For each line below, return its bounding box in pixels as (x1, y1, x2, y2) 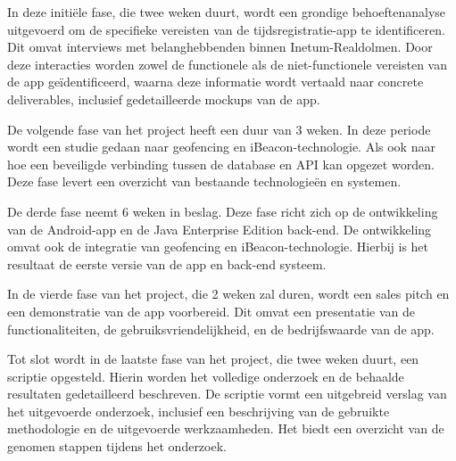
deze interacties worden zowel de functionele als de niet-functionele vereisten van (7, 54, 448, 73)
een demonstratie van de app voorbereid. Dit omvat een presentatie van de (7, 301, 416, 320)
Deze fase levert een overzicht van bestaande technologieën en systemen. (7, 172, 402, 191)
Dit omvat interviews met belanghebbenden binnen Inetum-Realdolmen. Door (7, 37, 433, 56)
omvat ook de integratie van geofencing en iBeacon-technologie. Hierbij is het (7, 237, 429, 256)
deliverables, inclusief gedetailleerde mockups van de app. (7, 89, 320, 108)
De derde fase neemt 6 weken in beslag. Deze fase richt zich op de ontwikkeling (7, 202, 438, 220)
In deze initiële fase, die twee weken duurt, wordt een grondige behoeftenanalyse (7, 3, 446, 21)
